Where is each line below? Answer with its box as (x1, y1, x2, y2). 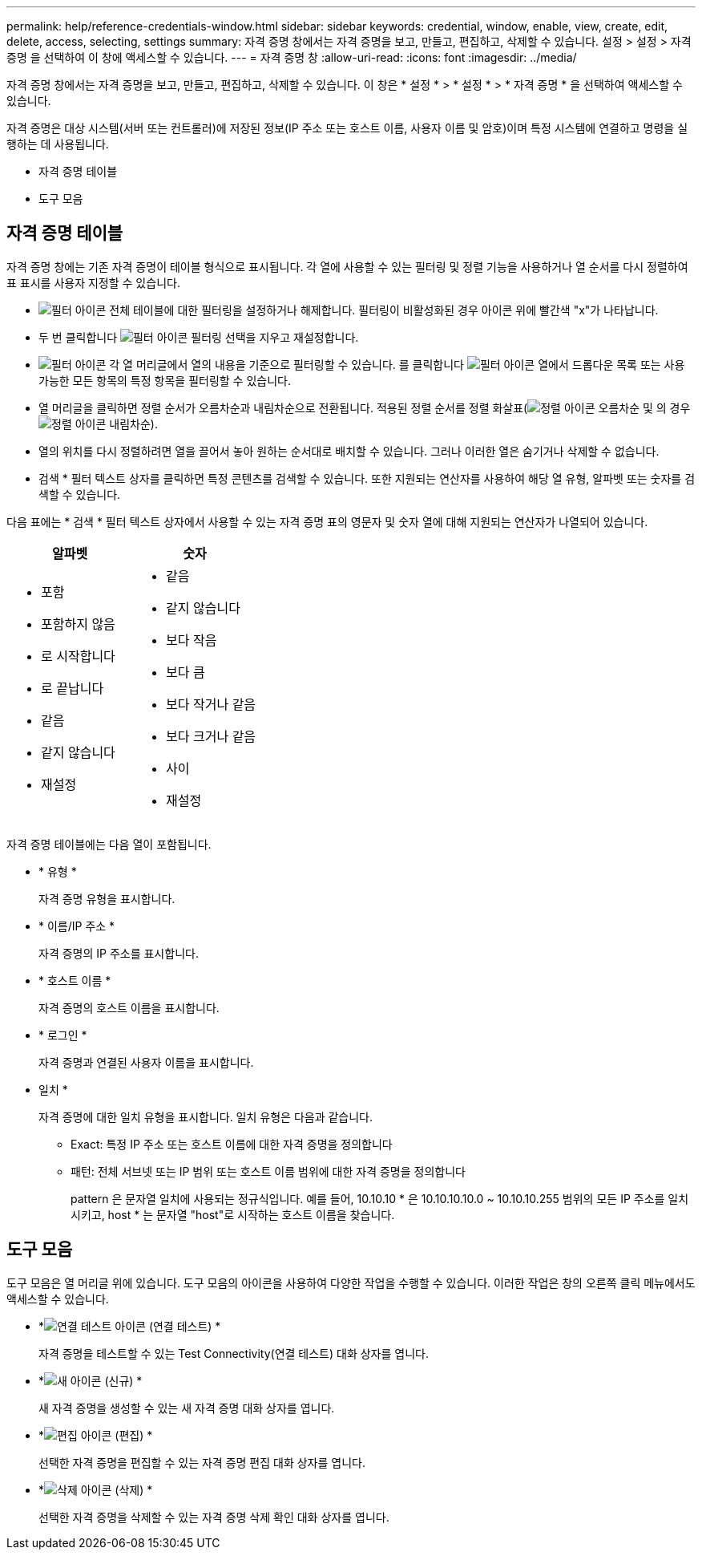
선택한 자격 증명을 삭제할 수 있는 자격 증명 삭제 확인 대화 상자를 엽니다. (38, 1509, 389, 1524)
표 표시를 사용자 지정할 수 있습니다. (6, 275, 180, 290)
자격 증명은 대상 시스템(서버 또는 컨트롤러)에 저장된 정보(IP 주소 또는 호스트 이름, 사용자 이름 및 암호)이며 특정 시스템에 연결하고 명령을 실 (6, 121, 688, 135)
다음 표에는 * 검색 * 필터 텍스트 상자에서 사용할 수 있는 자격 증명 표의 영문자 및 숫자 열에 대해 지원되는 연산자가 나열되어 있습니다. (6, 514, 648, 529)
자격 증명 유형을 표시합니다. (38, 891, 175, 906)
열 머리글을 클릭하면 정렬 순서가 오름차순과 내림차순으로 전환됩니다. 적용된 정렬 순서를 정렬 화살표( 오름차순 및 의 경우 (38, 400, 691, 415)
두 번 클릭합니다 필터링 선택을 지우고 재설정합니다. (38, 330, 359, 344)
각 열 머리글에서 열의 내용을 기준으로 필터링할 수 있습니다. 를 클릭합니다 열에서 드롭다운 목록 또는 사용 (109, 357, 685, 371)
